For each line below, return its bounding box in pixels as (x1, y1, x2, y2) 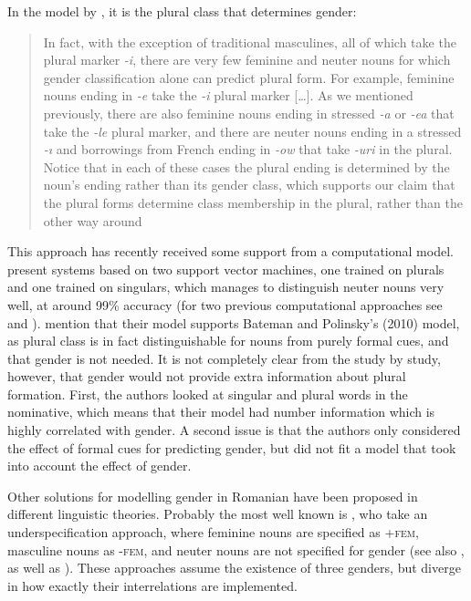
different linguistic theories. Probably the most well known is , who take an (7, 504, 428, 523)
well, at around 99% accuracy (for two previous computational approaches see (7, 295, 443, 314)
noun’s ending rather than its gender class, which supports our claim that (43, 175, 455, 194)
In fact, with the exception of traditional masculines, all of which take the (43, 32, 456, 51)
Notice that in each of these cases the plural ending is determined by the (43, 157, 450, 176)
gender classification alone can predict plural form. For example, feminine (43, 67, 455, 87)
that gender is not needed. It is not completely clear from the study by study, (7, 348, 441, 368)
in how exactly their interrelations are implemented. (7, 575, 298, 595)
